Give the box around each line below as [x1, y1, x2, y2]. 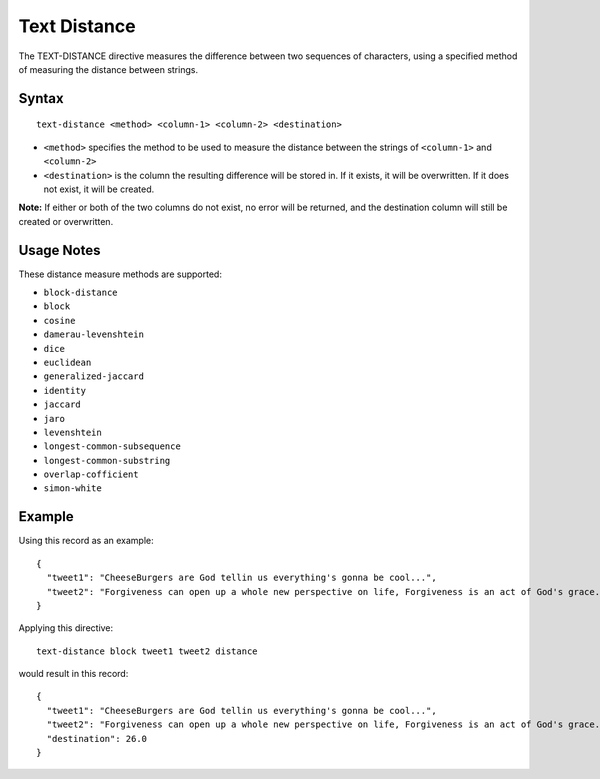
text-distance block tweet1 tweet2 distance [36, 645, 259, 657]
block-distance [43, 286, 119, 298]
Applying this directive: [18, 622, 114, 634]
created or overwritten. [18, 215, 114, 227]
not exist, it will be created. [43, 183, 155, 195]
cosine [43, 315, 76, 326]
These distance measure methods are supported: [18, 268, 222, 280]
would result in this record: [18, 668, 129, 680]
